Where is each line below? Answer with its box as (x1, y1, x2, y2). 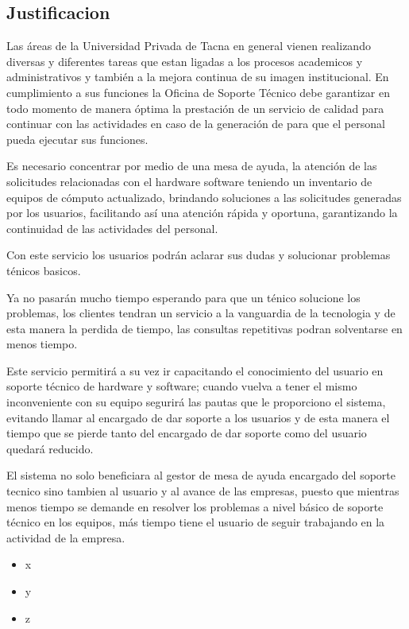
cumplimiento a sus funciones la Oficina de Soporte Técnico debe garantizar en (6, 83, 390, 100)
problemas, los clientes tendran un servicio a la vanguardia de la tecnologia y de (6, 305, 395, 321)
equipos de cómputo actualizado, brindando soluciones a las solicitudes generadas (6, 188, 402, 205)
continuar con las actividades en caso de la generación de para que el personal (6, 115, 385, 132)
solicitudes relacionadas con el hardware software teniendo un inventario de (6, 173, 372, 189)
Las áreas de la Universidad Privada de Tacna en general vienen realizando (6, 37, 371, 54)
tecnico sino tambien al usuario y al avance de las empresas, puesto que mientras (6, 483, 399, 499)
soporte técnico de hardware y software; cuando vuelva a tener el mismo (6, 378, 357, 394)
